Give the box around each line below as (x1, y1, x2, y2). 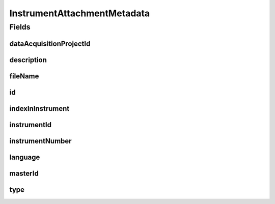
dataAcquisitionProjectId (9, 39, 91, 48)
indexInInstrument (9, 104, 70, 113)
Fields (9, 22, 31, 32)
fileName (9, 72, 39, 80)
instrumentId (9, 120, 52, 129)
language (9, 153, 40, 161)
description (9, 55, 47, 64)
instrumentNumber (9, 136, 72, 145)
